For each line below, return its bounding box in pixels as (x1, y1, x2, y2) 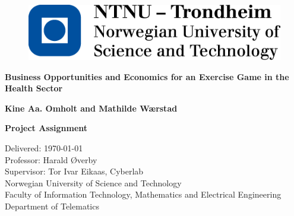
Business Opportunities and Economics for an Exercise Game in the (5, 70, 289, 82)
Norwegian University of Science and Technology (5, 176, 182, 189)
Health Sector (5, 82, 63, 94)
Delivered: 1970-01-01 (5, 142, 83, 154)
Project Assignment (5, 122, 88, 134)
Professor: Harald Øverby (5, 153, 97, 166)
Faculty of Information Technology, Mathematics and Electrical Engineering (5, 188, 282, 201)
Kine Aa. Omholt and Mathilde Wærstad (5, 101, 178, 114)
